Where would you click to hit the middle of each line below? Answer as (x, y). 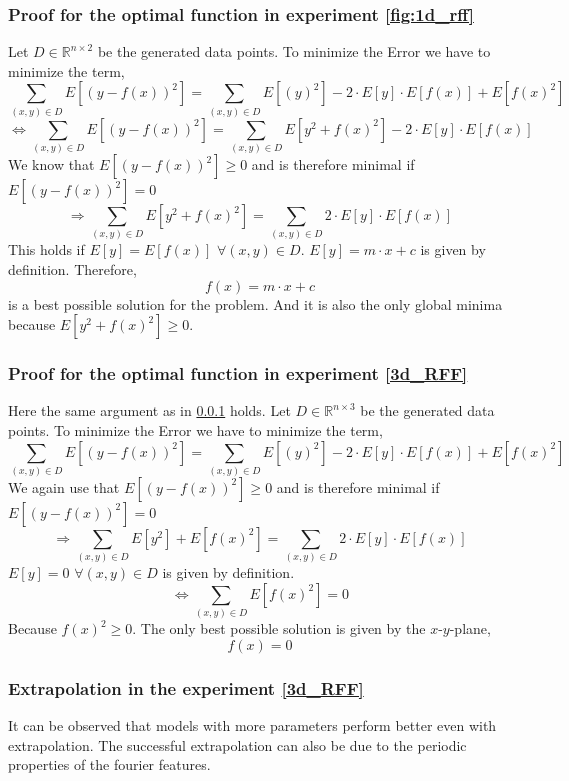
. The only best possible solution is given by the (279, 628)
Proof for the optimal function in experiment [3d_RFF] (238, 373)
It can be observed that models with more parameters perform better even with (252, 724)
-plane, (470, 628)
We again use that (64, 486)
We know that (51, 164)
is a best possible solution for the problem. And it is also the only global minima (255, 303)
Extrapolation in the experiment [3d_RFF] (186, 687)
